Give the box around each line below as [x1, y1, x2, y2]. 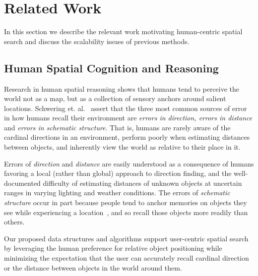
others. [4, 217, 25, 227]
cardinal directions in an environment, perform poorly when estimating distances [4, 132, 250, 142]
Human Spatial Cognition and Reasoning [4, 60, 219, 75]
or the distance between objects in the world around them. [4, 262, 182, 273]
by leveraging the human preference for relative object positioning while [4, 243, 222, 253]
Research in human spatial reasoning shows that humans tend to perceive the [4, 83, 240, 94]
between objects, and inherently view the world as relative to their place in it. [4, 142, 241, 152]
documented [4, 177, 41, 188]
